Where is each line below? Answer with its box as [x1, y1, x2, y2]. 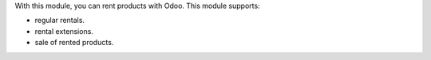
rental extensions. [34, 26, 93, 36]
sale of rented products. [34, 38, 114, 47]
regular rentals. [34, 16, 85, 25]
